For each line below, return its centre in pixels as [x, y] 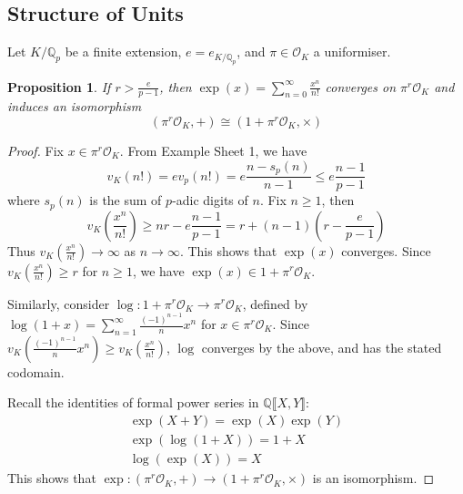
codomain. [36, 371]
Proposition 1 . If [59, 86]
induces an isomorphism [75, 106]
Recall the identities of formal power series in [133, 402]
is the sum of [126, 200]
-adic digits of [210, 200]
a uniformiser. [352, 51]
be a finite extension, [123, 51]
